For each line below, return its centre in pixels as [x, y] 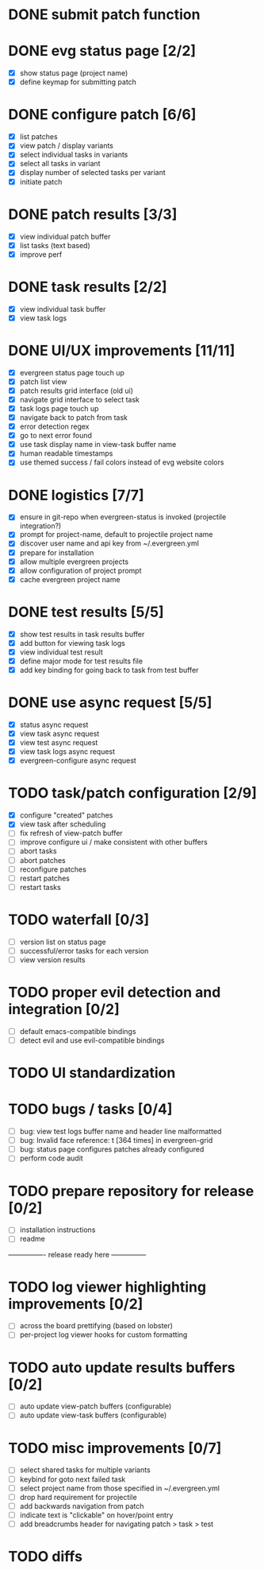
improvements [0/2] [76, 1304]
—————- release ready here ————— [77, 1255]
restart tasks [40, 887]
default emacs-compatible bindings [78, 1031]
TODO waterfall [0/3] [78, 919]
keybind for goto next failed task [73, 1479]
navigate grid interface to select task [80, 399]
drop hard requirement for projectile [78, 1497]
